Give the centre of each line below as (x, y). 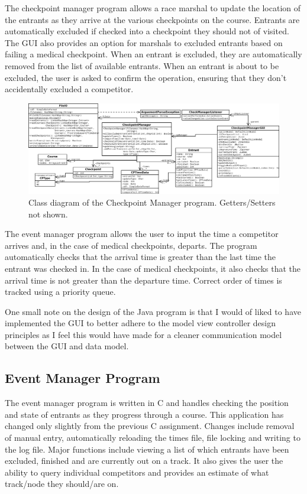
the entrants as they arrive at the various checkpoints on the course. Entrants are (152, 19)
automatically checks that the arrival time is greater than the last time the (140, 257)
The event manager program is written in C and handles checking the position (147, 403)
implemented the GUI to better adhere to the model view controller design (140, 323)
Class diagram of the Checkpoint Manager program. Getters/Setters (152, 202)
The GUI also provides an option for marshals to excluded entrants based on (144, 42)
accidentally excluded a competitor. (69, 89)
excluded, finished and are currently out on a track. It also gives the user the (144, 461)
